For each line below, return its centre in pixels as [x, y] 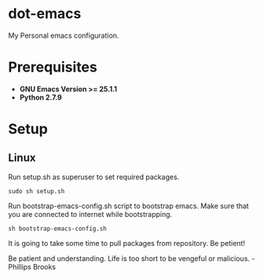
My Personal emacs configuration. [64, 35]
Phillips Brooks [32, 266]
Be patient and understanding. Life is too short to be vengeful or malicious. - [131, 258]
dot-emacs [45, 14]
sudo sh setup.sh [37, 191]
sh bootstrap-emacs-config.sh [58, 229]
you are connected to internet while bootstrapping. [90, 214]
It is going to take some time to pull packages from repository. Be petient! [127, 243]
